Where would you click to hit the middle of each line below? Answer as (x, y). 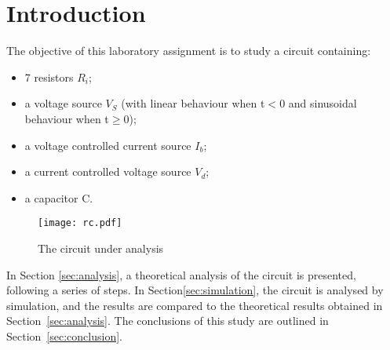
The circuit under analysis (101, 248)
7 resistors (49, 77)
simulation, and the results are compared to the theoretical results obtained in (195, 305)
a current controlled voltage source (108, 171)
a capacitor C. (59, 197)
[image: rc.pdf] (80, 223)
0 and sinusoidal (318, 103)
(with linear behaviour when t (193, 103)
